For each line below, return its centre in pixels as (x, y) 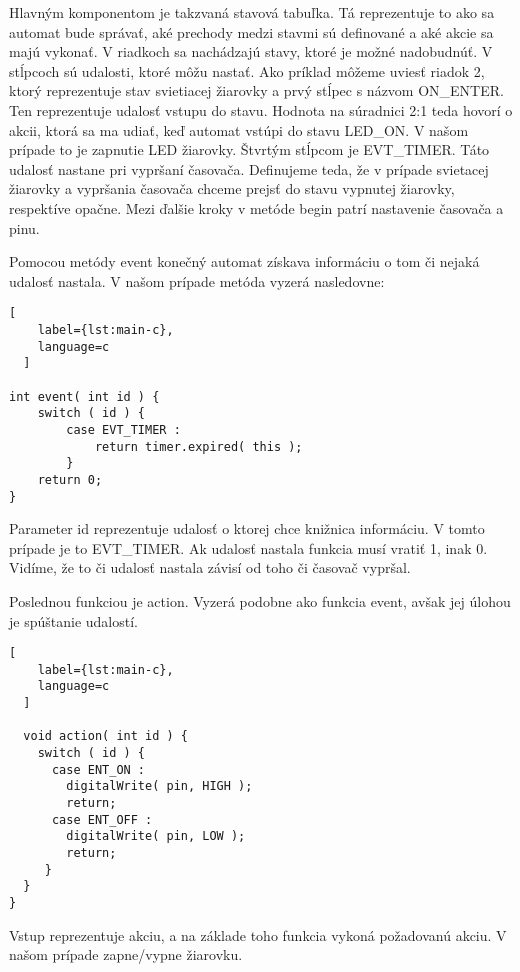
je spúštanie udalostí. (73, 620)
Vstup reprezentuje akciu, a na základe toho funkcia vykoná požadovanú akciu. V (258, 934)
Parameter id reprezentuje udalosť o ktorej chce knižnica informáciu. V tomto (247, 528)
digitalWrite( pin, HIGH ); (159, 786)
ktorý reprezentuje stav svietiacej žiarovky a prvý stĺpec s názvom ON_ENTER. (256, 90)
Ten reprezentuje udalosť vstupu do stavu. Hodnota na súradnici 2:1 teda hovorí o (261, 109)
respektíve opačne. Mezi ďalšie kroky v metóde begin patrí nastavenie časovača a (256, 207)
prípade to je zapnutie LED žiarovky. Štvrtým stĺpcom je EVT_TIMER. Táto (249, 149)
